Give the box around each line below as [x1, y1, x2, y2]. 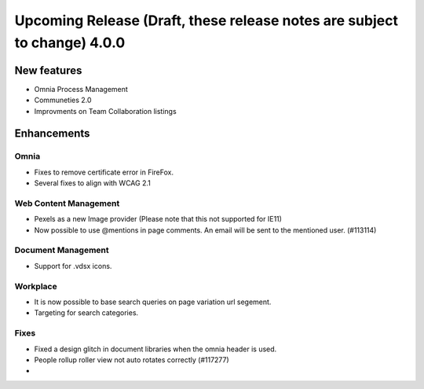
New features [14, 64, 82, 77]
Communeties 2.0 [34, 95, 92, 105]
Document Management [14, 244, 109, 255]
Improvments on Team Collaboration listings [34, 106, 177, 116]
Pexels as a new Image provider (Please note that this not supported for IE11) [34, 215, 283, 224]
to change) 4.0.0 [14, 34, 126, 51]
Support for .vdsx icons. [34, 261, 112, 270]
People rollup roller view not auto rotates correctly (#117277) [34, 354, 229, 365]
